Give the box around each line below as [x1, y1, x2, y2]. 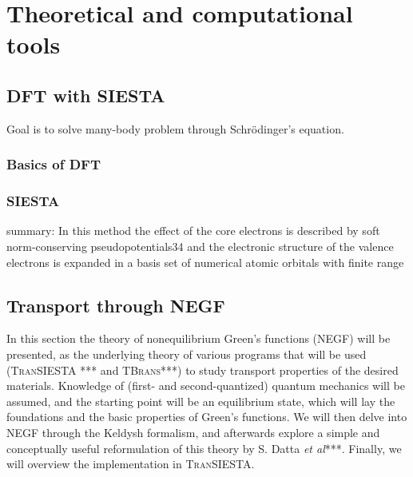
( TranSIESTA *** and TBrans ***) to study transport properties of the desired [6, 361, 399, 378]
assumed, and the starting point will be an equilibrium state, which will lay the [6, 392, 395, 409]
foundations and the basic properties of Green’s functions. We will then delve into [6, 408, 407, 425]
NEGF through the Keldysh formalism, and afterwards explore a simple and [6, 423, 380, 440]
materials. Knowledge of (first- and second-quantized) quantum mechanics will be [6, 377, 405, 394]
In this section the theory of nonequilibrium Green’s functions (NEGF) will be [6, 330, 391, 347]
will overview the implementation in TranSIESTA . [6, 455, 255, 472]
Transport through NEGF [6, 292, 225, 317]
